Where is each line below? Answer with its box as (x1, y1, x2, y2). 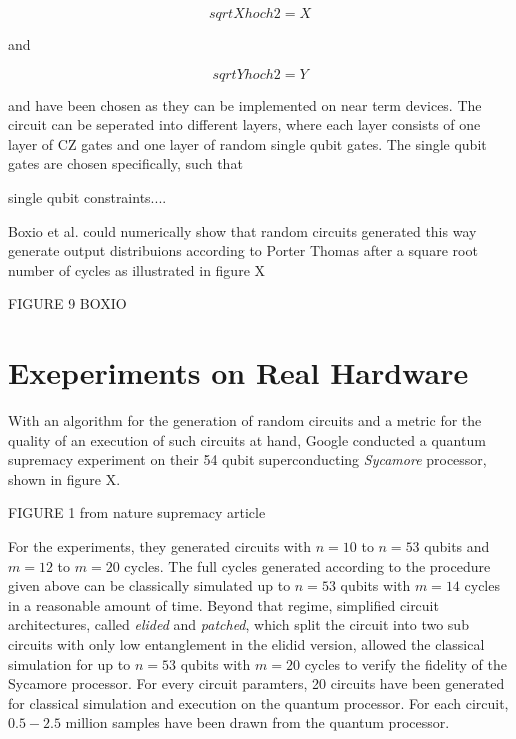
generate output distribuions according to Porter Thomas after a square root (8, 240, 478, 261)
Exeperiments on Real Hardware (8, 352, 469, 393)
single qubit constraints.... (8, 186, 167, 207)
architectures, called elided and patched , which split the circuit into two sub (8, 614, 469, 635)
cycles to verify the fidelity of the (304, 653, 507, 674)
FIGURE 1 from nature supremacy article (8, 502, 266, 523)
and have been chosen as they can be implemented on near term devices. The (8, 94, 482, 115)
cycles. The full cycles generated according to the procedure (124, 555, 491, 576)
